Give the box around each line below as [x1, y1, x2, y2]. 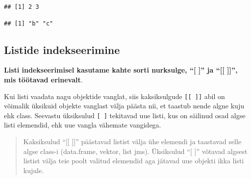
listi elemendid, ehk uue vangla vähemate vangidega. [4, 120, 161, 130]
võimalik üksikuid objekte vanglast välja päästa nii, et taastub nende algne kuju [4, 101, 244, 111]
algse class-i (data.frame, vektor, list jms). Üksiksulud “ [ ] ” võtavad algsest [23, 146, 248, 156]
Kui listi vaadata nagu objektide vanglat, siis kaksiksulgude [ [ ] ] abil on [4, 91, 225, 101]
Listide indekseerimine [4, 42, 120, 57]
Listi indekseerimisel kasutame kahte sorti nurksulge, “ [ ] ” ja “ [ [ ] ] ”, [4, 65, 238, 75]
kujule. [23, 165, 44, 175]
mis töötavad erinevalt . [4, 74, 83, 84]
